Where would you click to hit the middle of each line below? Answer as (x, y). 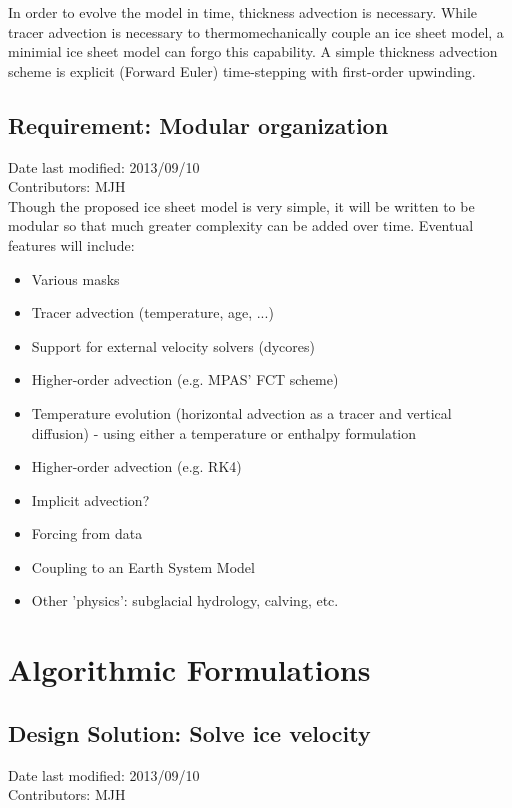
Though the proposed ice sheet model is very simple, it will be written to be (241, 205)
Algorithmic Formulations (189, 669)
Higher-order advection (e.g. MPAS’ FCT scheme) (185, 379)
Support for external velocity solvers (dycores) (173, 345)
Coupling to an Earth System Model (143, 566)
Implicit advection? (90, 499)
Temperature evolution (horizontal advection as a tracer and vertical (241, 412)
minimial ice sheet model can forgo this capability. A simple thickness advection (253, 51)
